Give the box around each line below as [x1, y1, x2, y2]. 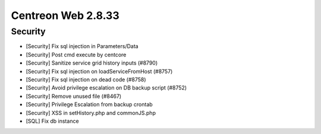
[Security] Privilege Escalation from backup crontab [26, 101, 153, 108]
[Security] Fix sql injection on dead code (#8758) [26, 76, 146, 83]
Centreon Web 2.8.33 [11, 9, 120, 22]
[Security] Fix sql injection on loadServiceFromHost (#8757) [26, 68, 173, 75]
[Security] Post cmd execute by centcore [26, 51, 127, 58]
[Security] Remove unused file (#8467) [26, 92, 122, 100]
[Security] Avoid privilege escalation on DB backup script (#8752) [26, 84, 187, 91]
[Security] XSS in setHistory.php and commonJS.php [26, 109, 156, 116]
